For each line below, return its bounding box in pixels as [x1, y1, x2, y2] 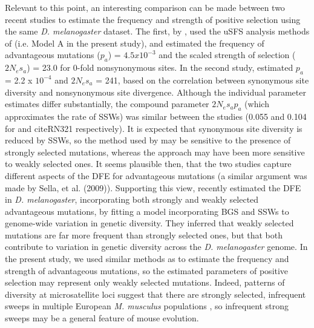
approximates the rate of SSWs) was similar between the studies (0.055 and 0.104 [5, 110, 307, 122]
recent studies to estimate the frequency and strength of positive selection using [5, 13, 301, 25]
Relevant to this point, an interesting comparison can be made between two [5, 1, 285, 13]
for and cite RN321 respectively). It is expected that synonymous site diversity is [5, 122, 303, 134]
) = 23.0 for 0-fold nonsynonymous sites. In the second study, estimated [27, 61, 293, 74]
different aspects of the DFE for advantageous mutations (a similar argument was [5, 169, 307, 182]
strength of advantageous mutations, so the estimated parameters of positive [5, 264, 289, 277]
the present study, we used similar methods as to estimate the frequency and [5, 252, 289, 265]
